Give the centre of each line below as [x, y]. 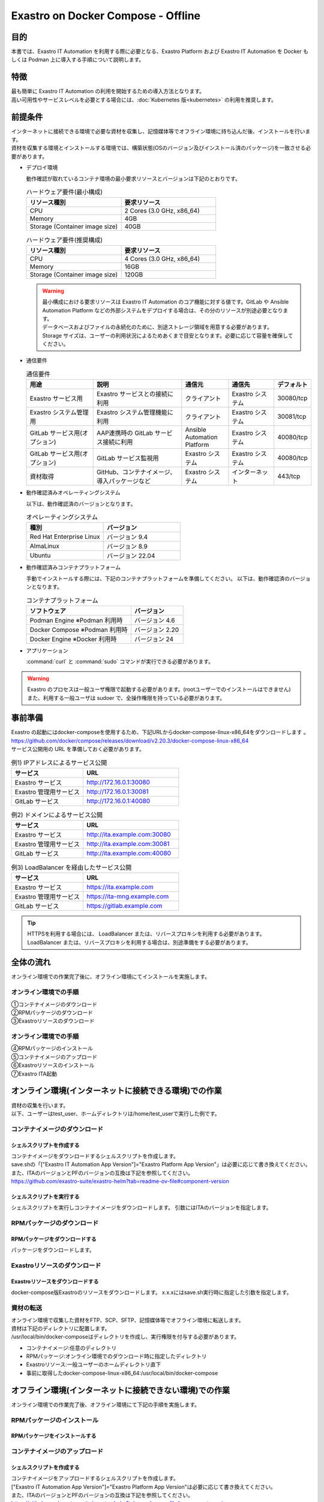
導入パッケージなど [124, 481]
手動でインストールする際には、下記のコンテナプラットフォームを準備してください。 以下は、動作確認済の [158, 578]
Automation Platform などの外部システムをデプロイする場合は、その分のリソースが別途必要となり [163, 310]
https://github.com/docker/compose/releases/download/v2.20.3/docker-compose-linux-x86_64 [130, 740]
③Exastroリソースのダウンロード [53, 1021]
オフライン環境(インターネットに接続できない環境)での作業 [121, 1390]
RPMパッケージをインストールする [54, 1436]
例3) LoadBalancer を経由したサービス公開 [71, 867]
